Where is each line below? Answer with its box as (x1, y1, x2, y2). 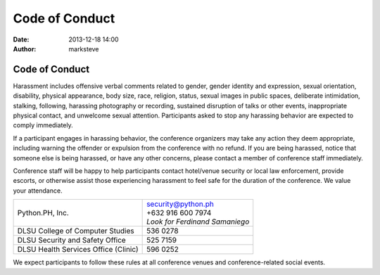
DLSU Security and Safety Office (17, 236, 126, 245)
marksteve (68, 44, 99, 53)
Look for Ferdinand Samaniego (146, 217, 250, 226)
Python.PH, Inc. (17, 208, 70, 218)
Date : (13, 35, 30, 44)
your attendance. (13, 186, 63, 195)
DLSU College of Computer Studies (17, 226, 134, 236)
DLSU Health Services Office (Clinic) (17, 245, 139, 255)
